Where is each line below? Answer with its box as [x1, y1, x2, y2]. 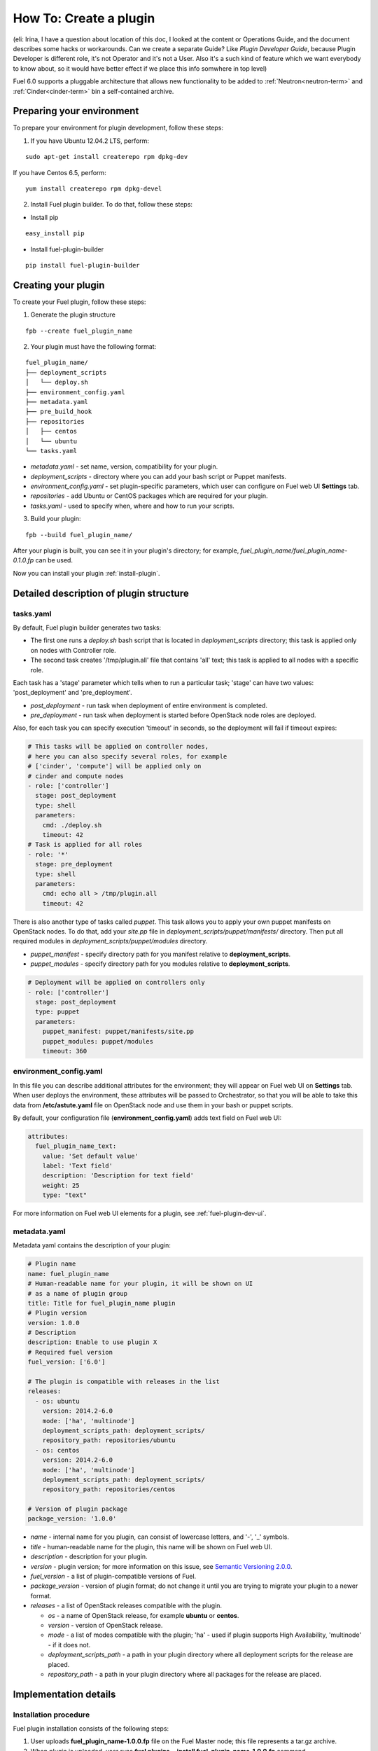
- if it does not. [48, 1640, 91, 1649]
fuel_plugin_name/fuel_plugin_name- [240, 546, 348, 555]
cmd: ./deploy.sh [42, 821, 102, 829]
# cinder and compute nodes [27, 772, 124, 780]
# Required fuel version [27, 1348, 113, 1356]
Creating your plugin [13, 279, 105, 291]
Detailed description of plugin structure [13, 587, 189, 599]
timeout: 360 [42, 1047, 87, 1055]
